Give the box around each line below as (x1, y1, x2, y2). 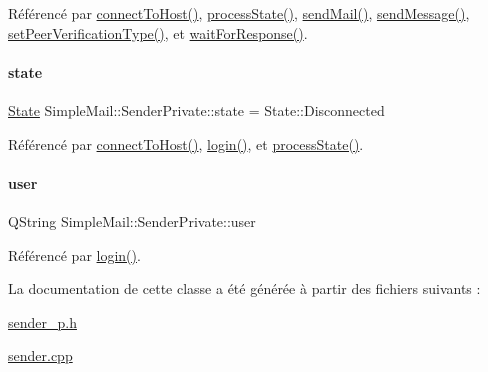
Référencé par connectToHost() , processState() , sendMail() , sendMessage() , (8, 3, 470, 23)
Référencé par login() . (8, 244, 141, 265)
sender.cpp (8, 345, 73, 366)
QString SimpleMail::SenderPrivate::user (8, 210, 256, 231)
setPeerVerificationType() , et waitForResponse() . (8, 22, 308, 43)
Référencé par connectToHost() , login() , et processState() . (8, 133, 364, 154)
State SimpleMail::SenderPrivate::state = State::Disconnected (8, 99, 385, 120)
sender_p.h (8, 311, 77, 332)
